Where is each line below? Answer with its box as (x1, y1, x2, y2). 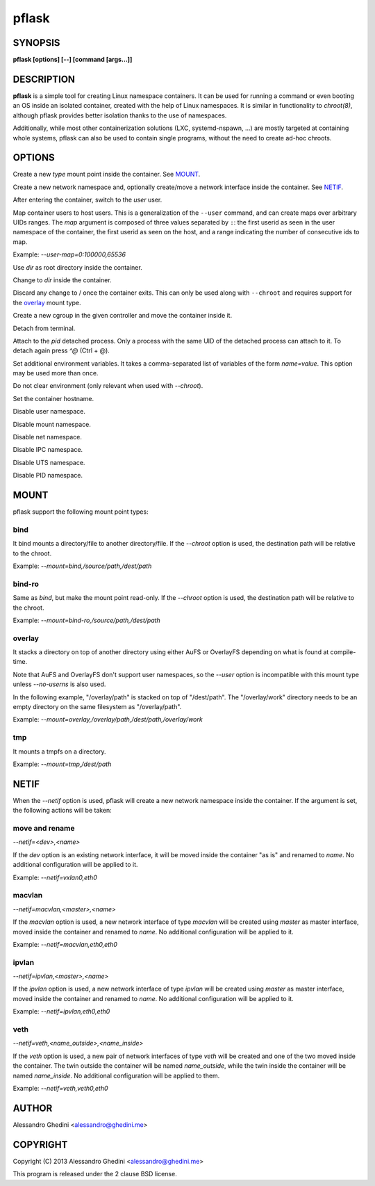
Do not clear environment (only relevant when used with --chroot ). (12, 382, 203, 390)
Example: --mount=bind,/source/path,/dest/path (12, 562, 152, 570)
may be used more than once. (12, 369, 99, 377)
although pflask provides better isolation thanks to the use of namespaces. (12, 111, 227, 120)
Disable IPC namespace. (12, 446, 83, 454)
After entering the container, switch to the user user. (12, 195, 162, 204)
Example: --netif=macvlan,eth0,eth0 (12, 940, 118, 948)
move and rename (12, 824, 76, 834)
